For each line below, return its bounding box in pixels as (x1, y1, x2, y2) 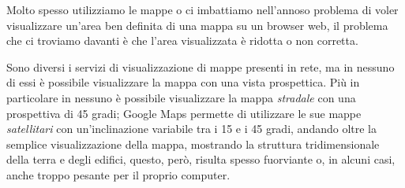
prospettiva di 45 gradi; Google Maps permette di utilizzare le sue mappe (6, 105, 362, 121)
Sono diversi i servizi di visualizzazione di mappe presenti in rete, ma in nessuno (6, 58, 395, 75)
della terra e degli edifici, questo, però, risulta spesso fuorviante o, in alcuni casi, (6, 151, 396, 168)
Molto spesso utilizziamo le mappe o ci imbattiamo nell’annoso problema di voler (6, 2, 399, 17)
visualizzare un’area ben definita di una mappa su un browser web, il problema (6, 17, 388, 33)
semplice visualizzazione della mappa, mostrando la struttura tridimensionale (6, 135, 380, 152)
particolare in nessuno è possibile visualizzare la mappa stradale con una (6, 89, 356, 105)
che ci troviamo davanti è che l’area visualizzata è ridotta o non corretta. (6, 32, 358, 49)
